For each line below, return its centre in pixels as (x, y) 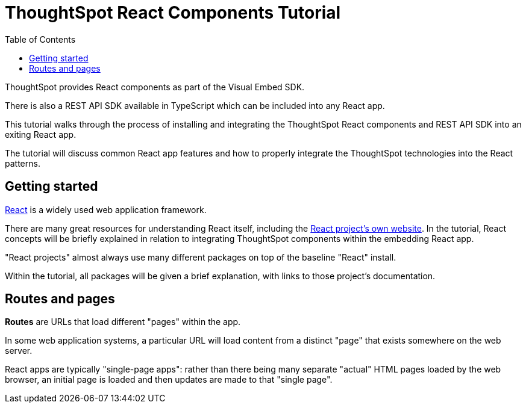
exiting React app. (41, 134)
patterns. (23, 163)
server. (19, 351)
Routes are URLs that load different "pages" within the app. (123, 322)
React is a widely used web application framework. (106, 209)
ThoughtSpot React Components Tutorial (173, 13)
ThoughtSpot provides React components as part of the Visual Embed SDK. (155, 87)
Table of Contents (40, 39)
